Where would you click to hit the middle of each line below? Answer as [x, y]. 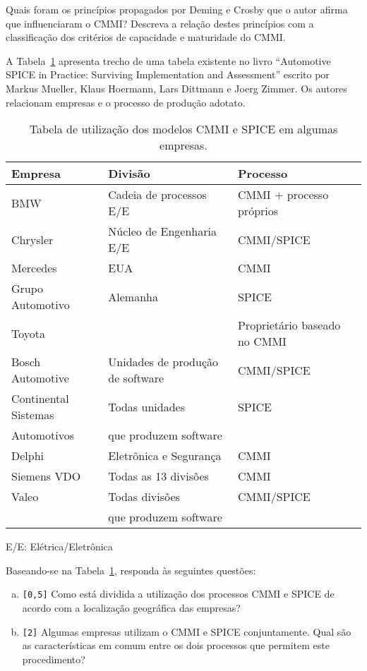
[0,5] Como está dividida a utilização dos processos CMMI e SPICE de [178, 594]
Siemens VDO [46, 476]
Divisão [129, 174]
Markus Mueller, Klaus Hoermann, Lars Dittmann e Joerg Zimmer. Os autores [176, 88]
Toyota [29, 333]
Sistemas [33, 415]
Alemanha [133, 296]
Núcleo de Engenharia [162, 231]
